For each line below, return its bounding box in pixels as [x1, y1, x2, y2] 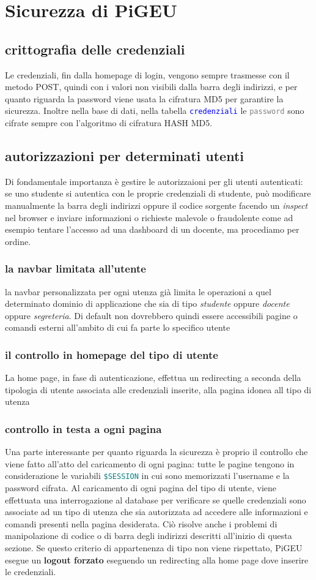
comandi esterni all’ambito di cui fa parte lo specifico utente [5, 321, 230, 334]
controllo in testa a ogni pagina [5, 421, 162, 436]
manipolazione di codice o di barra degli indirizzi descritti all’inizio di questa [5, 529, 292, 542]
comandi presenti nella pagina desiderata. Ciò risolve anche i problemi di [5, 517, 277, 530]
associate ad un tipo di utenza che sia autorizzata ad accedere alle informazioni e [5, 505, 308, 518]
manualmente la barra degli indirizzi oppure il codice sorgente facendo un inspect [5, 199, 308, 211]
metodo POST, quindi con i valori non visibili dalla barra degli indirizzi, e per [5, 80, 298, 93]
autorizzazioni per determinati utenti [5, 146, 244, 165]
